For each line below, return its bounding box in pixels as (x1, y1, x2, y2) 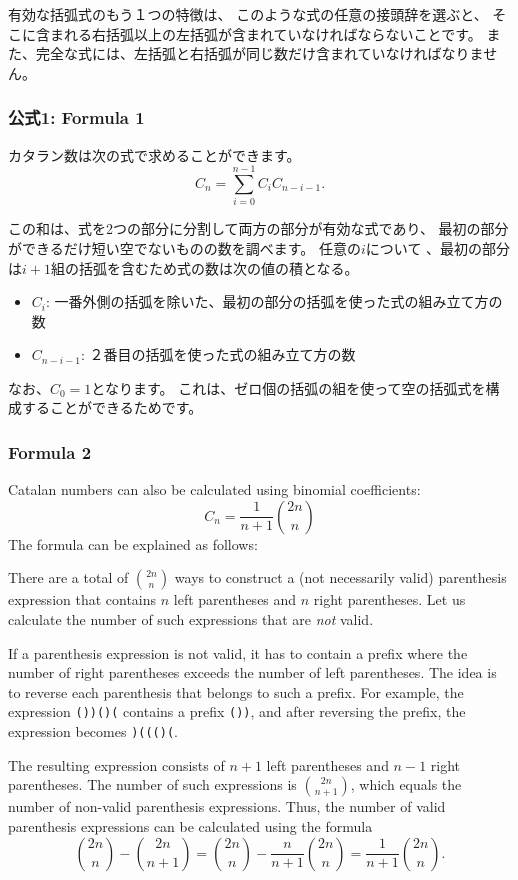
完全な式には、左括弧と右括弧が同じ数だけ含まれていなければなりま (35, 43, 484, 64)
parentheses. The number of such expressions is (8, 774, 297, 795)
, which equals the (350, 774, 462, 795)
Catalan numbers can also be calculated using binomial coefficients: (8, 479, 421, 500)
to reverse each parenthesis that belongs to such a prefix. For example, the (8, 681, 464, 702)
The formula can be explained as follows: (8, 533, 258, 554)
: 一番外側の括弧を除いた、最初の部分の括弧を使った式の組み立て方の (45, 291, 503, 312)
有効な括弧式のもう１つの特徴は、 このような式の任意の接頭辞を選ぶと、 (8, 4, 488, 24)
